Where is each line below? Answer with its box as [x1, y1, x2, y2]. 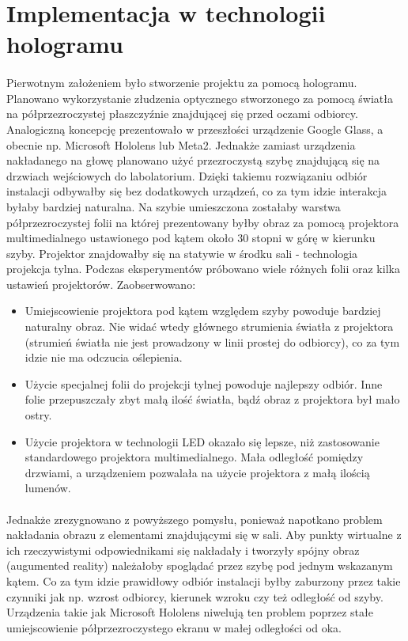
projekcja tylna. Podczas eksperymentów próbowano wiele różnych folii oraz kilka [6, 260, 400, 277]
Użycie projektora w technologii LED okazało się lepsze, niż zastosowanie [25, 433, 380, 449]
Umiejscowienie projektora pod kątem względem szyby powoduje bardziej [25, 302, 381, 319]
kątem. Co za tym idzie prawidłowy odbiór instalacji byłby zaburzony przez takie [6, 572, 401, 589]
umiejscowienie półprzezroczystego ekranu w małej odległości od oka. [6, 619, 342, 635]
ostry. [25, 407, 52, 423]
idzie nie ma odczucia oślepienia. [25, 349, 183, 366]
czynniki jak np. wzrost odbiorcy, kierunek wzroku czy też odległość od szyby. [6, 588, 383, 605]
